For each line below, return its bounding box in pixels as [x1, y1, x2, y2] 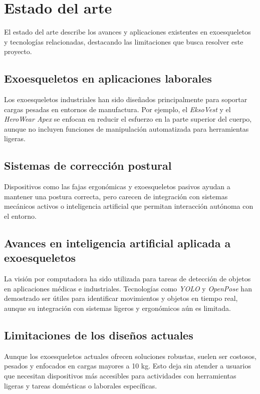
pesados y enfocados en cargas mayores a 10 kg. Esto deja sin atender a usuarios [4, 360, 251, 371]
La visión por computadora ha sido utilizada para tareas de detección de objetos [4, 273, 251, 284]
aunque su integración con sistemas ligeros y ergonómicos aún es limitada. [4, 303, 231, 313]
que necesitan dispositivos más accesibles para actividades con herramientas [4, 370, 236, 381]
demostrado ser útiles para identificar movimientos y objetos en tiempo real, [4, 293, 238, 303]
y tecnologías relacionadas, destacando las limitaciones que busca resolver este [4, 36, 243, 47]
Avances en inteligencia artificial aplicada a [4, 235, 231, 251]
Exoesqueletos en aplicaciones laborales [4, 71, 212, 86]
